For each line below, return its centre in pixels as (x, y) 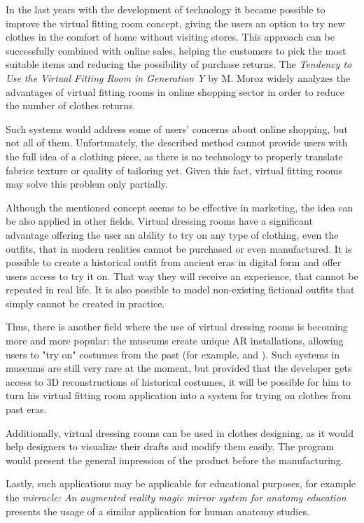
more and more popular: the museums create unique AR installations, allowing (175, 341)
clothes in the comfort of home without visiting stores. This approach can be (170, 37)
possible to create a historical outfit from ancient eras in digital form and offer (174, 262)
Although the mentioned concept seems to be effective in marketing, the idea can (180, 207)
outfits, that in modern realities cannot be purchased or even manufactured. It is (179, 248)
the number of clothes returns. (71, 105)
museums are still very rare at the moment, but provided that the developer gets (179, 368)
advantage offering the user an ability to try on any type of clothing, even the (172, 234)
